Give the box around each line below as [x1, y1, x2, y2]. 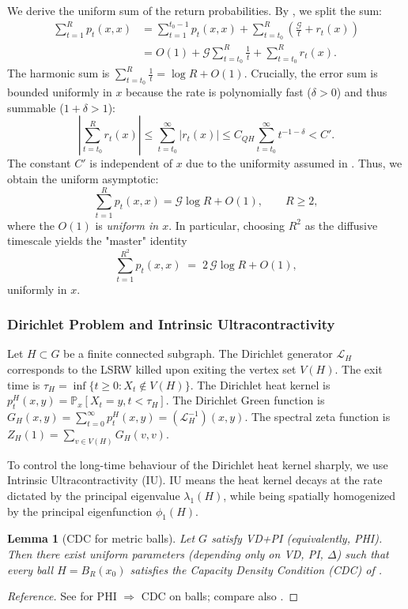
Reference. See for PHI [7, 588, 117, 604]
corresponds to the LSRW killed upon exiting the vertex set [7, 361, 297, 378]
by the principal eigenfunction [7, 502, 153, 519]
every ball [7, 561, 54, 577]
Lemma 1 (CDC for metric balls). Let [7, 530, 195, 547]
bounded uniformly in [7, 84, 112, 100]
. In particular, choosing [168, 216, 285, 233]
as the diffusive [304, 216, 378, 233]
